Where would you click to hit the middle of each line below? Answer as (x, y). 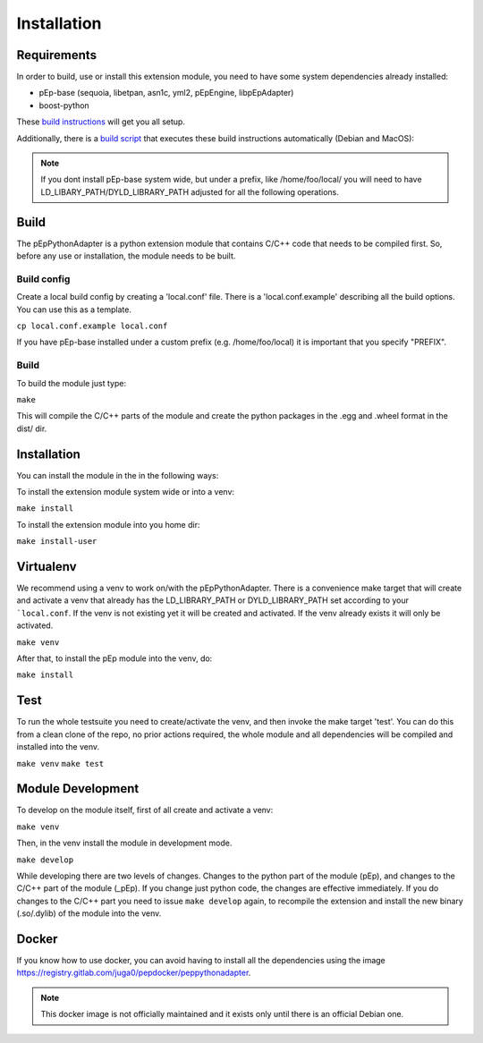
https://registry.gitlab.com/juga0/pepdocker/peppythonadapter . (134, 973)
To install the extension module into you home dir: (108, 524)
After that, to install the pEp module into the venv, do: (114, 658)
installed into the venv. (58, 747)
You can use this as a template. (74, 310)
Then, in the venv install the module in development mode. (124, 843)
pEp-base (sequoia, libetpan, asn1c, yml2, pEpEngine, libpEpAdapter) (166, 93)
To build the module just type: (72, 383)
